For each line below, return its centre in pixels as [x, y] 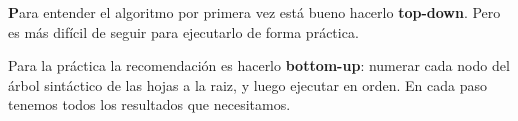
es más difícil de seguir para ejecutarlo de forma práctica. [183, 31]
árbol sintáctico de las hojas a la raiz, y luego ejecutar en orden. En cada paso [247, 84]
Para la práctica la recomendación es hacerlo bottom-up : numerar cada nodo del [259, 65]
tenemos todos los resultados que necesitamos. [149, 104]
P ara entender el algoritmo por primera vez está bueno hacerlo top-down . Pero [254, 12]
